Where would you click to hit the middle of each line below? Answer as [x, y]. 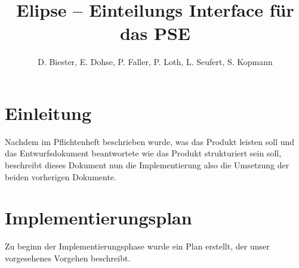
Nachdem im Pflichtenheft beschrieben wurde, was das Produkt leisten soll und [150, 141]
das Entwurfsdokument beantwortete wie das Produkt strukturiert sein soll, [143, 153]
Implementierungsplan [98, 218]
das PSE [155, 33]
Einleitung [48, 113]
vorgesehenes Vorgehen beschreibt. [68, 258]
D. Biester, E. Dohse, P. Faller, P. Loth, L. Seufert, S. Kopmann [155, 62]
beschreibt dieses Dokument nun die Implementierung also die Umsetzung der [147, 165]
